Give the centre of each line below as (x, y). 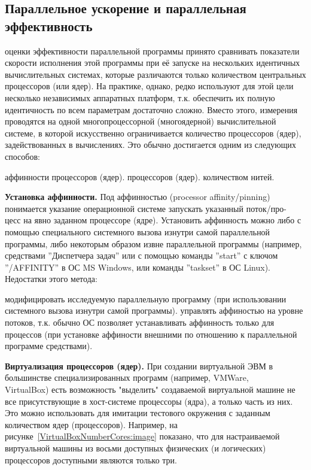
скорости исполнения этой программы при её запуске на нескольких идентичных (153, 63)
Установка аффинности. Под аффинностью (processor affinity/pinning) (138, 197)
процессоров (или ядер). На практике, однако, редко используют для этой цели (149, 86)
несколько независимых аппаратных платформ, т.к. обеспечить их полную (140, 97)
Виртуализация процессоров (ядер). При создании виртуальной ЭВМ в (139, 366)
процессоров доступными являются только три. (91, 460)
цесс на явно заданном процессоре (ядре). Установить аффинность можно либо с (153, 220)
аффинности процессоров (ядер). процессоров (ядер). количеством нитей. (140, 176)
